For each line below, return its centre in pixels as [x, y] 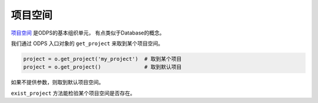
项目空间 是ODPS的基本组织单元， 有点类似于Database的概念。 [88, 33]
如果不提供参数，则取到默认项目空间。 [57, 83]
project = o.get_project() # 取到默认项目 [102, 67]
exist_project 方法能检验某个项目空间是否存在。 [73, 93]
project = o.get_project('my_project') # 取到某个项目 [102, 59]
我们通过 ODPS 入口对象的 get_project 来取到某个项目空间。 [87, 43]
